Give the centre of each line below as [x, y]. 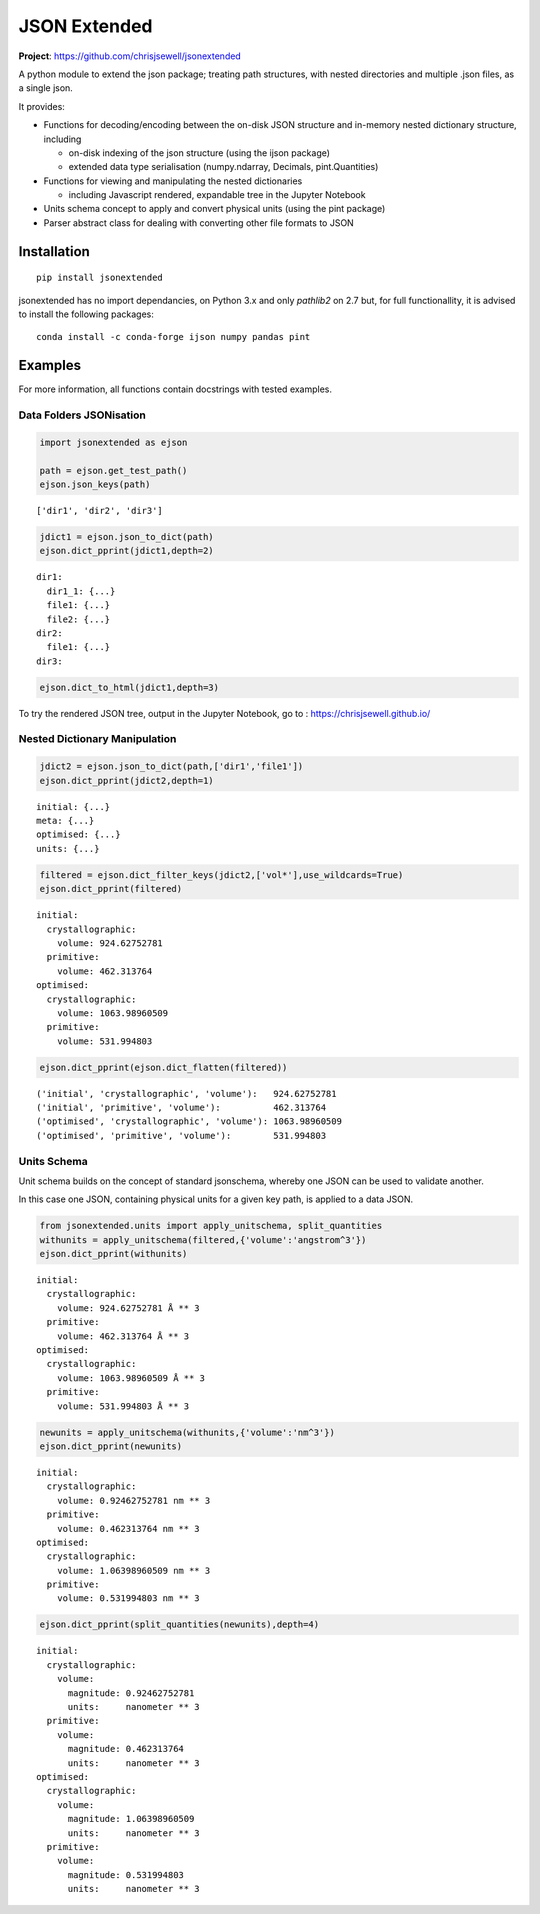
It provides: [41, 106]
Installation [54, 251]
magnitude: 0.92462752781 [131, 1693]
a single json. [46, 88]
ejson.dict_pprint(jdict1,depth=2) [126, 551]
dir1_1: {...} [81, 591]
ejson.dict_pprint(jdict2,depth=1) [126, 780]
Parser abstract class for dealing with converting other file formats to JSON [198, 222]
